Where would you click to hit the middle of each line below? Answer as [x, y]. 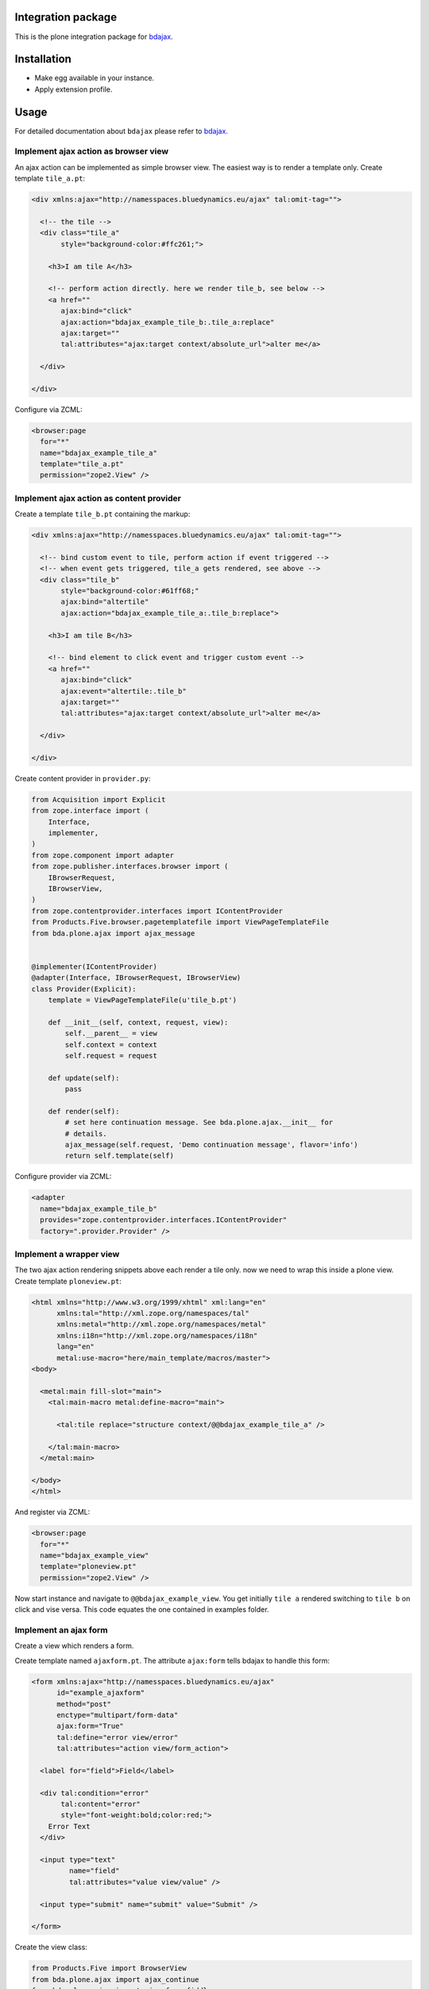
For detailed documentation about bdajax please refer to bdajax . [121, 130]
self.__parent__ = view [111, 1033]
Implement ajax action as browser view [92, 151]
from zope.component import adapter [103, 855]
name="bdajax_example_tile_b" [99, 1209]
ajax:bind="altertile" [105, 602]
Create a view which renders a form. [74, 1646]
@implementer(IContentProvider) [95, 966]
